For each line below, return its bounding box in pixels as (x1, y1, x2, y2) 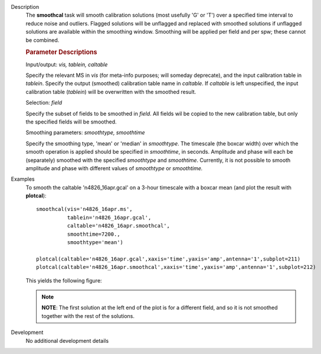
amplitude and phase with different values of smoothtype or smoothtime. (25, 164, 203, 171)
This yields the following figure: (25, 277, 103, 284)
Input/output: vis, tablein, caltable (25, 61, 108, 68)
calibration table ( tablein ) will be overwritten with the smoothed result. (25, 88, 196, 95)
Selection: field (25, 99, 62, 106)
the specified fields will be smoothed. (25, 118, 117, 125)
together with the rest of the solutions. (41, 312, 135, 319)
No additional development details (25, 337, 109, 344)
